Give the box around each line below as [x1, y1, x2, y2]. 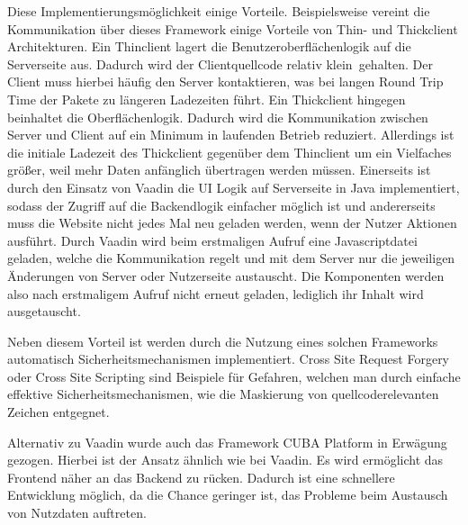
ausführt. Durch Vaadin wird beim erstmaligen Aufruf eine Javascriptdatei [7, 231, 418, 249]
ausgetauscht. [7, 302, 81, 321]
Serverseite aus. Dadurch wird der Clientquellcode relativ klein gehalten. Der [7, 54, 433, 73]
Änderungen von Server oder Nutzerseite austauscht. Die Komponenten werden [7, 266, 445, 285]
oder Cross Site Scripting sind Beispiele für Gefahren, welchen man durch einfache [7, 367, 461, 385]
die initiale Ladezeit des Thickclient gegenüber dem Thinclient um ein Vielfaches [7, 142, 452, 161]
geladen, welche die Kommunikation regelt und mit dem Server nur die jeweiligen [7, 249, 455, 267]
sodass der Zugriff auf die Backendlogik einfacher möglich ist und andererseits [7, 195, 436, 214]
